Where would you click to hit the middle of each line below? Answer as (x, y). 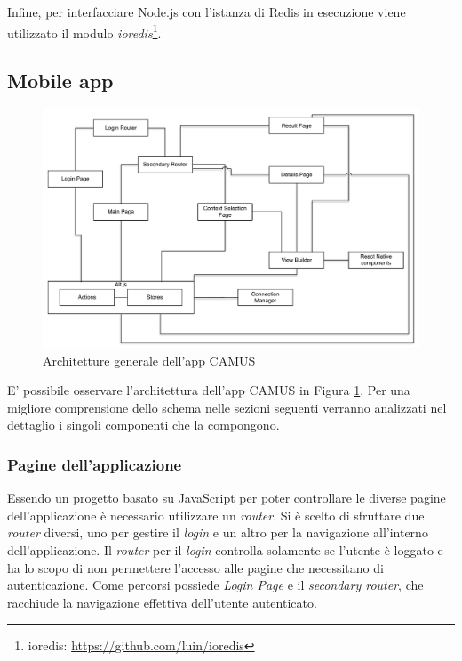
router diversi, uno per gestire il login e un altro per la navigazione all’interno (218, 532)
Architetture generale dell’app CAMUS (149, 360)
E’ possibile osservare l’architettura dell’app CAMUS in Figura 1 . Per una (209, 390)
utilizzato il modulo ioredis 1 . (84, 31)
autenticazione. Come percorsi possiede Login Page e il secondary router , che (215, 585)
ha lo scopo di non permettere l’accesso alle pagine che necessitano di (195, 567)
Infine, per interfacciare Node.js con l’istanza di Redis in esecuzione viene (207, 12)
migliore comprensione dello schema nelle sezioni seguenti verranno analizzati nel (227, 407)
